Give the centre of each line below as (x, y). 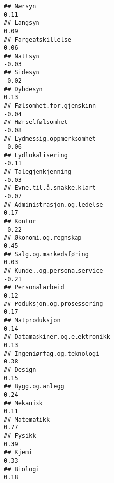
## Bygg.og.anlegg (34, 387)
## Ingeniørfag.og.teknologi (52, 353)
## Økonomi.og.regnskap (43, 238)
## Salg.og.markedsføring (46, 254)
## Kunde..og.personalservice (54, 271)
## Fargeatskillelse (38, 39)
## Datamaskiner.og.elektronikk (57, 337)
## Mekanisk (23, 403)
